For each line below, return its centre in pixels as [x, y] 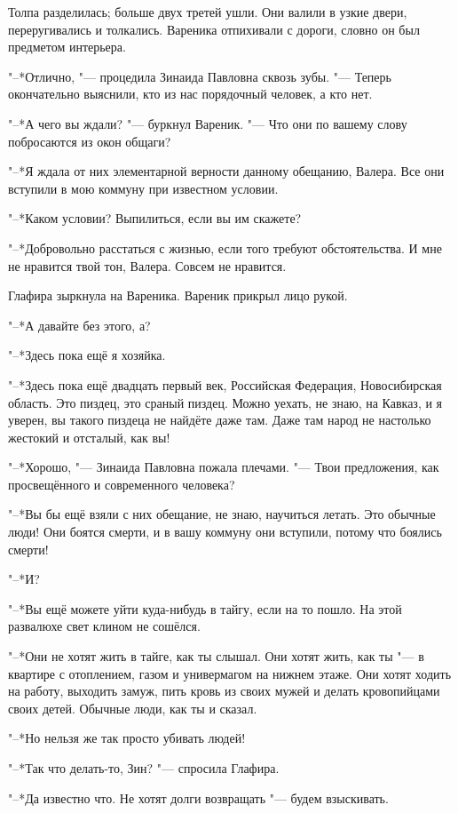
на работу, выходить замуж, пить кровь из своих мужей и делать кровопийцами [224, 691]
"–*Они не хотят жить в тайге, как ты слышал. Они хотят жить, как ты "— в [216, 656]
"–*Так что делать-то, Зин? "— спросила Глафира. [144, 768]
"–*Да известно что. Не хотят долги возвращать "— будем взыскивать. [198, 797]
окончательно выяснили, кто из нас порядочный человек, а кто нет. [190, 94]
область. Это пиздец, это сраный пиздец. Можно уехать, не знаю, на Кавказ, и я [225, 402]
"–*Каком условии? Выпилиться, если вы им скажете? [155, 218]
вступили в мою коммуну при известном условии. [143, 188]
